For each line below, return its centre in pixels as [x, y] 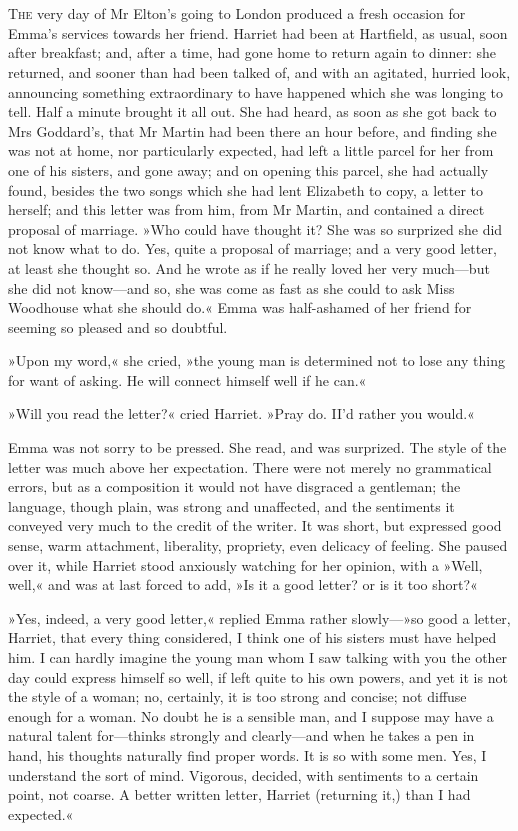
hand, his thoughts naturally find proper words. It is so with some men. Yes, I [247, 754]
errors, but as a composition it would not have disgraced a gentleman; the [234, 486]
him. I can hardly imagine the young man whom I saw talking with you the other [258, 657]
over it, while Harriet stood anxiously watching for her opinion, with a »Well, [245, 564]
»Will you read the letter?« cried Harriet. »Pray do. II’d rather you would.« [241, 413]
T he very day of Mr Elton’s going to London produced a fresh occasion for [237, 13]
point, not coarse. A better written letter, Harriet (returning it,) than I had [239, 794]
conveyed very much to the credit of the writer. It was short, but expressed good [255, 525]
